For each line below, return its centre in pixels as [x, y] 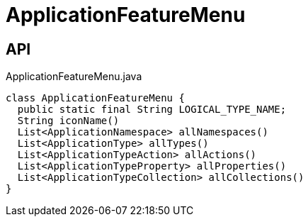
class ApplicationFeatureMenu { [95, 98]
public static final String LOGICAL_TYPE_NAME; [152, 110]
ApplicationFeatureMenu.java [74, 77]
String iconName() [68, 121]
